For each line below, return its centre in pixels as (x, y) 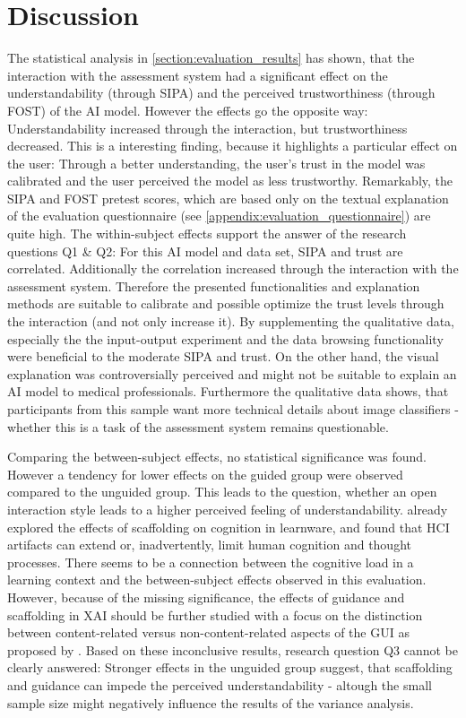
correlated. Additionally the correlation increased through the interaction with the (233, 268)
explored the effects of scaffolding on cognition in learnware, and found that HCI (229, 527)
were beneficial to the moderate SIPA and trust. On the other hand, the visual (223, 356)
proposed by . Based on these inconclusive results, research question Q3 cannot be (233, 649)
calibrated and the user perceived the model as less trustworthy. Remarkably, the (230, 181)
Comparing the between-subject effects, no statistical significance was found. (217, 457)
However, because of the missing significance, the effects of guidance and (206, 597)
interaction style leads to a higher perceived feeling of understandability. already (228, 509)
